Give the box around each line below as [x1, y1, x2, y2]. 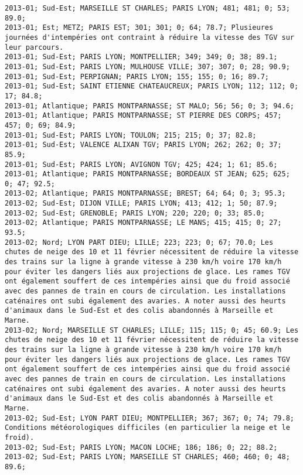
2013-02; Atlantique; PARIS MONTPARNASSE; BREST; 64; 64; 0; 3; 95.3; [5, 189, 286, 198]
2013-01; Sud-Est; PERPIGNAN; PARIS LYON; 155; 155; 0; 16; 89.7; [5, 72, 270, 81]
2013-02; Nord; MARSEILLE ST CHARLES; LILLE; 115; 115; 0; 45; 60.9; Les [5, 326, 299, 334]
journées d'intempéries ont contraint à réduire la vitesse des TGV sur [5, 33, 294, 42]
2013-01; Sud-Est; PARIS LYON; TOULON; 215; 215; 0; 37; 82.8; [5, 131, 257, 139]
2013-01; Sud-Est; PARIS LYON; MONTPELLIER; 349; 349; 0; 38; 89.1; [5, 53, 278, 61]
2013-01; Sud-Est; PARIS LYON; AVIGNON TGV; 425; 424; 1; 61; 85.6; [5, 160, 278, 169]
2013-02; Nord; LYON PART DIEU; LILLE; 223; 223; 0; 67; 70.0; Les [5, 238, 274, 247]
